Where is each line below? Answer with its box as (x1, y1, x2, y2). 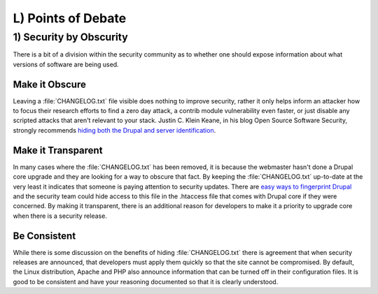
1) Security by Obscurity (13, 31, 129, 43)
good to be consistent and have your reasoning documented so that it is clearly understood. (13, 277, 279, 286)
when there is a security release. (13, 212, 108, 220)
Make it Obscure (13, 78, 87, 90)
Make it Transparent (13, 144, 103, 156)
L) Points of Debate (13, 10, 127, 26)
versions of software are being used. (13, 60, 119, 68)
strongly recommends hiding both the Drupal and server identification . (13, 126, 216, 134)
